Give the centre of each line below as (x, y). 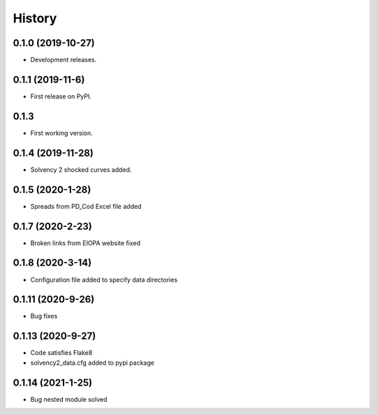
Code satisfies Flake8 (61, 353)
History (35, 18)
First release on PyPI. (61, 96)
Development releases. (64, 60)
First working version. (62, 133)
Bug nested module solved (69, 399)
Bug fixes (44, 316)
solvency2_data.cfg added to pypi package (93, 363)
